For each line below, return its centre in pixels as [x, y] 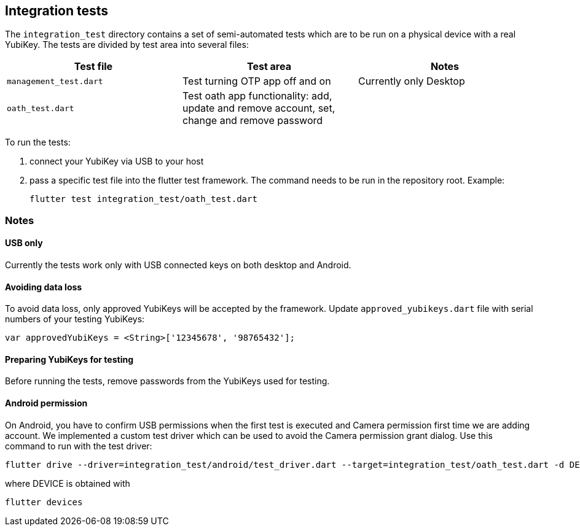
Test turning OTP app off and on [257, 81]
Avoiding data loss [44, 287]
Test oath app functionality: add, [257, 96]
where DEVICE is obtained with [68, 483]
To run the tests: [38, 142]
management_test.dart [55, 81]
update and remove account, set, [259, 108]
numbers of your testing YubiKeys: [75, 319]
